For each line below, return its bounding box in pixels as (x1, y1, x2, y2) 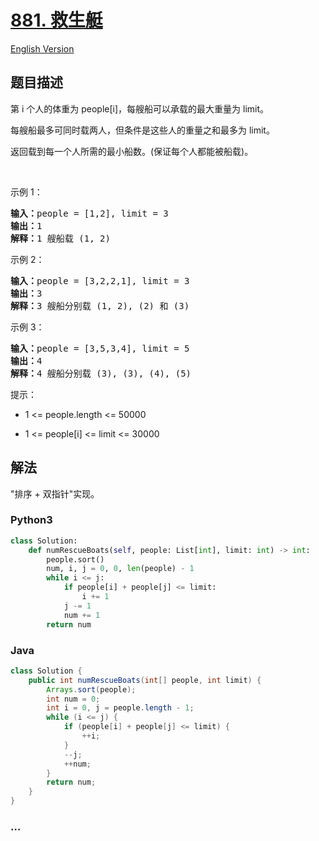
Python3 (10, 513, 53, 527)
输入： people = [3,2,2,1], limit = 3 (10, 275, 190, 286)
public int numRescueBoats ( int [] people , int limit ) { (28, 675, 262, 685)
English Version (10, 42, 75, 55)
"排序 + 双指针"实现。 (10, 487, 100, 500)
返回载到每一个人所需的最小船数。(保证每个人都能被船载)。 (10, 145, 254, 157)
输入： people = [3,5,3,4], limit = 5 (10, 342, 190, 354)
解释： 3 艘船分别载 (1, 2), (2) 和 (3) (10, 300, 190, 311)
